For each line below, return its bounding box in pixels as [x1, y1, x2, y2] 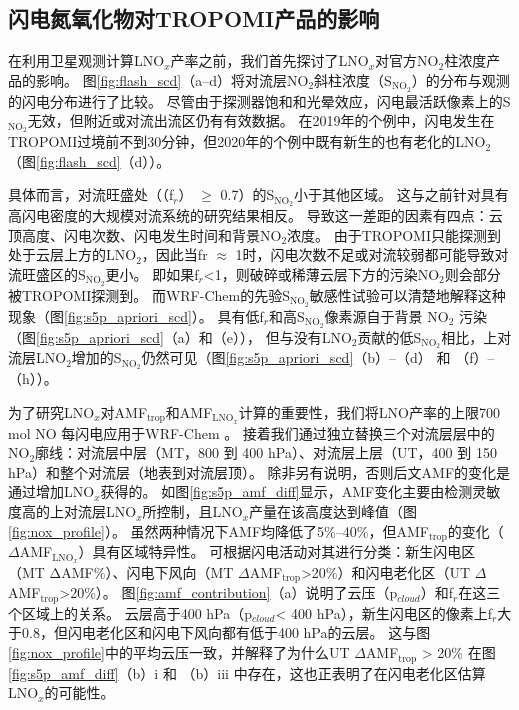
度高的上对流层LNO [8, 501, 137, 522]
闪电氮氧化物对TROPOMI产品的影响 [8, 3, 380, 34]
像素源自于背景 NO [324, 305, 449, 326]
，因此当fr [141, 244, 208, 265]
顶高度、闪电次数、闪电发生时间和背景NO [8, 224, 282, 245]
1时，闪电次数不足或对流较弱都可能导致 [235, 244, 495, 265]
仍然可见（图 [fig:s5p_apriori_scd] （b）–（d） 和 [141, 347, 451, 368]
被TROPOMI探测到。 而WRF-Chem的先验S [8, 284, 290, 305]
